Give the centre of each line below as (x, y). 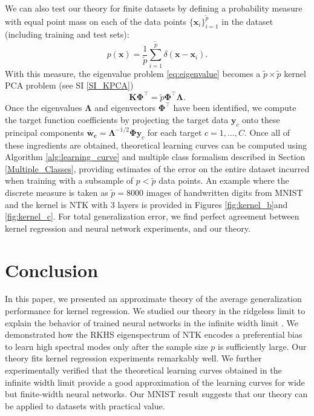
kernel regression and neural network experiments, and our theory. (128, 228)
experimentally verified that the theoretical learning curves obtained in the (143, 370)
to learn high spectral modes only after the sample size (106, 346)
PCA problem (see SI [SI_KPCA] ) (69, 85)
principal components (44, 132)
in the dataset (247, 21)
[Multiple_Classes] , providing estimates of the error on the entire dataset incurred (157, 168)
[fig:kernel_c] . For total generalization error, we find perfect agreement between (152, 216)
